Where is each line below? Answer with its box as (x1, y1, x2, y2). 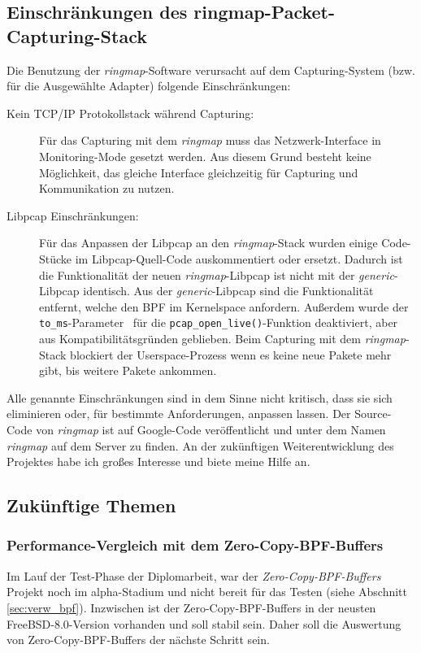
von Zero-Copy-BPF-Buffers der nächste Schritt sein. (7, 631, 270, 648)
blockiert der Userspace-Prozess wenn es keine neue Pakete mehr (70, 346, 392, 363)
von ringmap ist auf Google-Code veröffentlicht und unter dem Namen (36, 420, 386, 438)
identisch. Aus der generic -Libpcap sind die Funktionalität (83, 282, 374, 299)
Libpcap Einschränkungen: (7, 207, 139, 224)
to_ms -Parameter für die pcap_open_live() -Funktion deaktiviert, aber (39, 314, 398, 331)
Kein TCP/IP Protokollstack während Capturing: (7, 104, 254, 121)
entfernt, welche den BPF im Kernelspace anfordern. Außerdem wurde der (39, 298, 409, 315)
